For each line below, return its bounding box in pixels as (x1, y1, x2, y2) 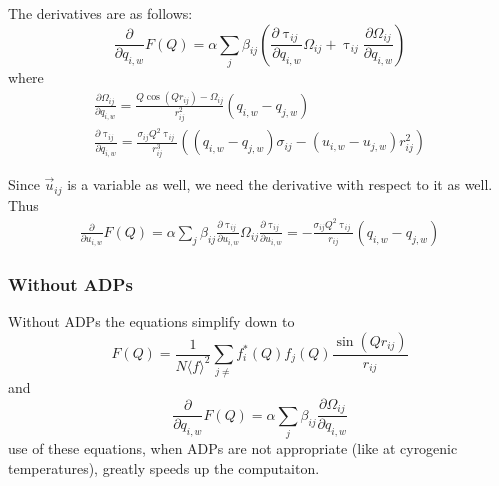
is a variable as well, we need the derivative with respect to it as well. (67, 174, 493, 195)
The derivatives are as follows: (8, 3, 193, 23)
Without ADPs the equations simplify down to (8, 310, 295, 331)
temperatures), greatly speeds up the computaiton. (8, 457, 320, 478)
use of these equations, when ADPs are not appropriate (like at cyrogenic (8, 438, 458, 459)
